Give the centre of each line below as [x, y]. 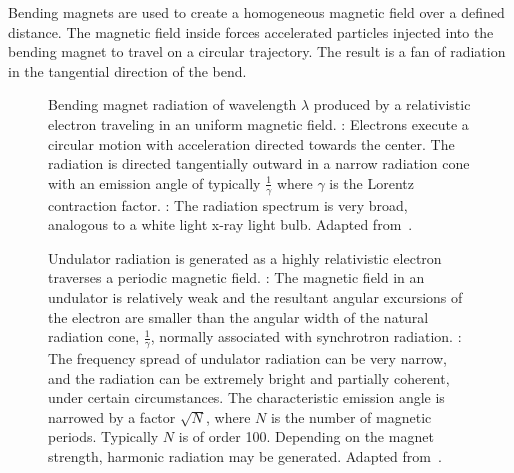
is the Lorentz [371, 182]
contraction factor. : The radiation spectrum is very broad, [228, 204]
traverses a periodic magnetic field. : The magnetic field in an [236, 277]
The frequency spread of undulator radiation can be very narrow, [248, 357]
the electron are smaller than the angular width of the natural [238, 316]
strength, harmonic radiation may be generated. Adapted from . [245, 455]
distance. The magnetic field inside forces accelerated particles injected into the [251, 31]
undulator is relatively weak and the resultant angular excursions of [255, 296]
